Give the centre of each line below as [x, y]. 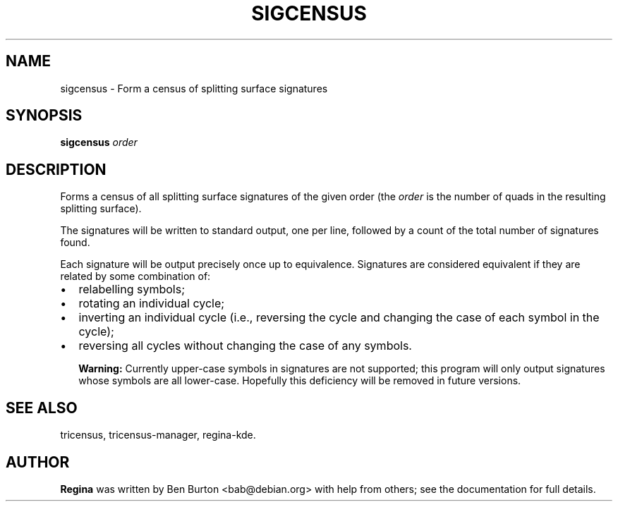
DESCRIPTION [56, 169]
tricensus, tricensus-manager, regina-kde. [158, 435]
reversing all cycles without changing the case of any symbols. [245, 346]
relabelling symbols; [132, 289]
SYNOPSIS [44, 116]
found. [75, 243]
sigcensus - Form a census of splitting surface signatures [194, 88]
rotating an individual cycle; [152, 304]
